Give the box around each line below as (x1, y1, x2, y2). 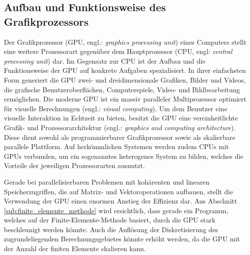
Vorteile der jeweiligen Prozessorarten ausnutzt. (4, 160, 145, 170)
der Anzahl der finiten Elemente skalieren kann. (4, 243, 146, 254)
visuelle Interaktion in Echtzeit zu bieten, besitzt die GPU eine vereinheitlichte (4, 113, 238, 123)
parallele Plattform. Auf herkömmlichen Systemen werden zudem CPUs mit (4, 141, 229, 152)
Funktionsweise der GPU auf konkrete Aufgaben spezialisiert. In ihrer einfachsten (4, 65, 246, 75)
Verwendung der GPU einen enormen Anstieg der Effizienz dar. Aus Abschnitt (4, 196, 237, 206)
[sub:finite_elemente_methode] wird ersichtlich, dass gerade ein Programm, (4, 205, 229, 215)
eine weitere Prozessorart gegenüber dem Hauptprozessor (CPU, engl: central (4, 46, 233, 56)
